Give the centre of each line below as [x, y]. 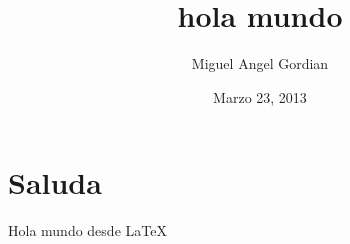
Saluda [55, 182]
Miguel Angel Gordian [260, 63]
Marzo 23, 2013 [260, 96]
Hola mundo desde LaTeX [87, 230]
